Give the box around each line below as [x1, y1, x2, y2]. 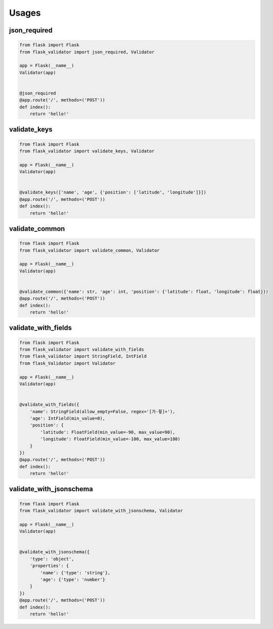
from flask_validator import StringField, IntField [19, 353, 147, 359]
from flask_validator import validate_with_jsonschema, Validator [19, 508, 183, 514]
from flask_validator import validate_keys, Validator [19, 148, 154, 154]
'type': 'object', [30, 556, 74, 562]
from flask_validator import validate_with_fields [19, 347, 145, 352]
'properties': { [30, 563, 69, 568]
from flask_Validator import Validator [19, 360, 116, 366]
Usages [9, 7, 41, 18]
